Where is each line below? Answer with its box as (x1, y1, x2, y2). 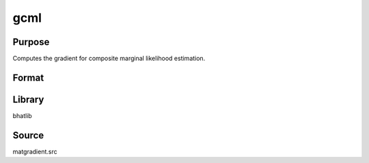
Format (12, 72, 44, 83)
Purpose (12, 36, 50, 48)
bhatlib (12, 111, 32, 119)
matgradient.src (12, 147, 57, 155)
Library (12, 93, 44, 105)
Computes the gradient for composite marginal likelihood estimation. (12, 55, 206, 63)
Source (12, 130, 44, 141)
